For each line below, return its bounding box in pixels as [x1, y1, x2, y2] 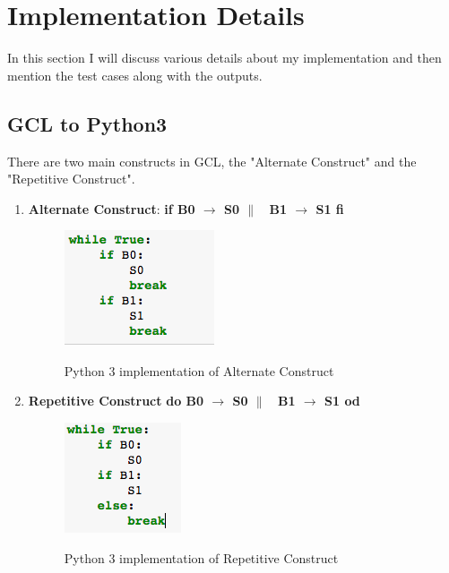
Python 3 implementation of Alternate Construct [64, 361, 334, 380]
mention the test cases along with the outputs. [7, 65, 263, 84]
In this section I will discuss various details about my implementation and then [7, 48, 442, 67]
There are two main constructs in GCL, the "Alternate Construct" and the [7, 151, 417, 170]
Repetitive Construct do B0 [28, 391, 204, 410]
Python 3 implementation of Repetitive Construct [64, 548, 339, 567]
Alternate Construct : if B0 [28, 199, 195, 218]
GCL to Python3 [7, 109, 168, 137]
